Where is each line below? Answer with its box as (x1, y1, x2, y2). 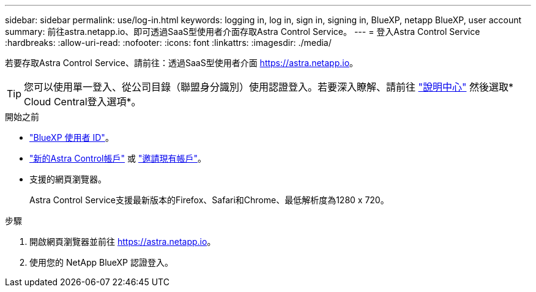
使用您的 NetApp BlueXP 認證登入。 (29, 257, 173, 268)
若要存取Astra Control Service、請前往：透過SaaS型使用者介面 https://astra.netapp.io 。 (5, 58, 359, 68)
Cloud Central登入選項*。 (24, 95, 141, 108)
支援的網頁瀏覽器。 (29, 174, 106, 184)
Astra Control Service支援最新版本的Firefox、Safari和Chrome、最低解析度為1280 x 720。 (29, 195, 389, 205)
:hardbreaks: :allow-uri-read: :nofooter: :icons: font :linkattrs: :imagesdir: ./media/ (5, 37, 332, 48)
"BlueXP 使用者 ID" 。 (29, 132, 114, 143)
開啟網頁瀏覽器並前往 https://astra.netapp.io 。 (29, 236, 216, 247)
